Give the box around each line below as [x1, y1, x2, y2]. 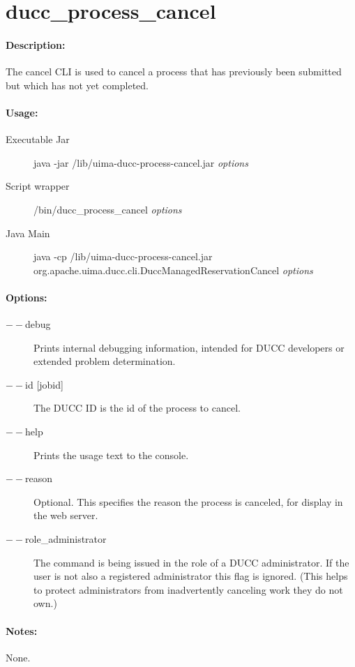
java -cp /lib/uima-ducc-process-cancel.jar [33, 249, 213, 264]
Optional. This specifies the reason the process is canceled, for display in [33, 494, 343, 509]
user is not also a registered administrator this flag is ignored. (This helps [33, 569, 348, 583]
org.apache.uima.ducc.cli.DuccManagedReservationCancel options [33, 262, 313, 277]
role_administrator [25, 532, 107, 546]
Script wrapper [6, 179, 70, 193]
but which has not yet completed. [6, 77, 149, 92]
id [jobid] [25, 377, 63, 391]
